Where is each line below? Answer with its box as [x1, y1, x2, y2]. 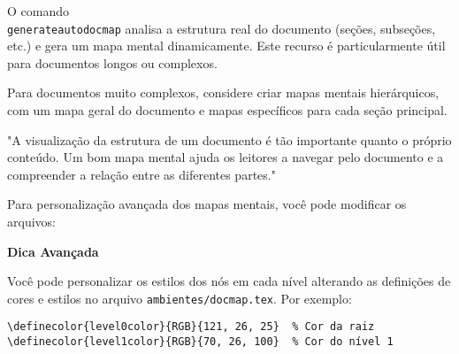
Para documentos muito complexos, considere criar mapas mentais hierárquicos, [7, 83, 440, 102]
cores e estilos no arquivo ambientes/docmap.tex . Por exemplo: [7, 289, 352, 307]
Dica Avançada [7, 242, 99, 260]
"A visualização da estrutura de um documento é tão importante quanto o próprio [7, 130, 452, 149]
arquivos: [7, 212, 56, 230]
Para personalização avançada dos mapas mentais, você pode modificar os [7, 195, 407, 213]
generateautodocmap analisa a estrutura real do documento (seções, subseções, [7, 19, 436, 37]
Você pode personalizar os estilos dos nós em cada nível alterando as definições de [7, 272, 451, 290]
